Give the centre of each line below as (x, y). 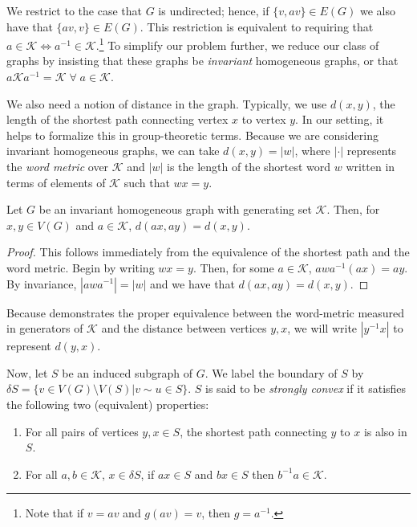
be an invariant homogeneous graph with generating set (175, 209)
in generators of (45, 328)
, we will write (322, 328)
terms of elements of (56, 182)
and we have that (192, 283)
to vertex (264, 119)
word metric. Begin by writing (81, 267)
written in (370, 166)
